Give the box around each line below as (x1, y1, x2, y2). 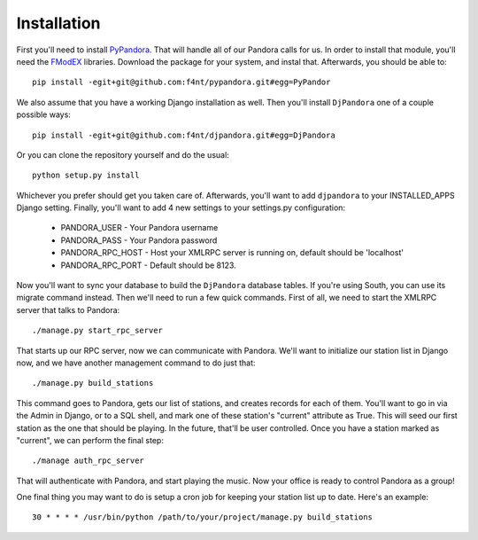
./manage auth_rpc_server (32, 456, 145, 466)
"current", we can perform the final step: (16, 434, 164, 445)
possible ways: (16, 109, 71, 120)
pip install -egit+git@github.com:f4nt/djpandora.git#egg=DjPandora (32, 129, 335, 140)
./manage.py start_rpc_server (32, 325, 164, 336)
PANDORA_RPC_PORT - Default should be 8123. (60, 260, 236, 270)
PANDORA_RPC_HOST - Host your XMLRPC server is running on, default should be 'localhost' (60, 247, 405, 258)
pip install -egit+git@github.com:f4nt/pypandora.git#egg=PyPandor (32, 77, 331, 88)
